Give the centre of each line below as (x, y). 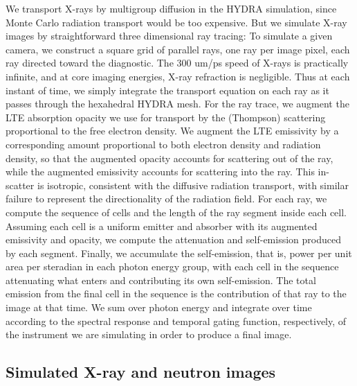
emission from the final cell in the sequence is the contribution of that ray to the (176, 293)
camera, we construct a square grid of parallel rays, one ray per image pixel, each (178, 49)
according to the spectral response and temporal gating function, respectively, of (176, 321)
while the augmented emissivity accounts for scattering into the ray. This (160, 172)
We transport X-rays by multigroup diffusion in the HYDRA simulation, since (171, 8)
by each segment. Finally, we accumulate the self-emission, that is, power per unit (179, 253)
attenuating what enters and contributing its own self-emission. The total (161, 280)
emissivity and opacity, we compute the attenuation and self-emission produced (173, 239)
